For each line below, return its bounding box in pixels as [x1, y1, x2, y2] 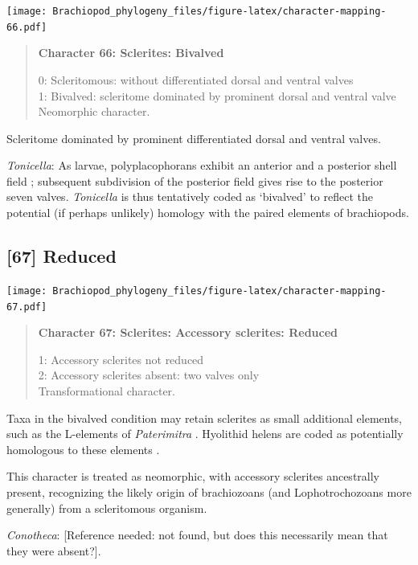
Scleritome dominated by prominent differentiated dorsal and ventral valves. [6, 129, 381, 146]
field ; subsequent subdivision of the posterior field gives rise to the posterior [6, 172, 383, 189]
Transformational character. [38, 382, 175, 399]
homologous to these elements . [6, 440, 160, 457]
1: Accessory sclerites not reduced [38, 350, 204, 367]
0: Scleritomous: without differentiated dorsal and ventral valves [38, 71, 354, 88]
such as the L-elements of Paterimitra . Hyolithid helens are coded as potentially [6, 425, 404, 442]
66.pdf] [6, 21, 47, 33]
